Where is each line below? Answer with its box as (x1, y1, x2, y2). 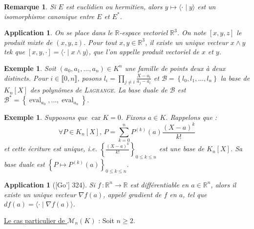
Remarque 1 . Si (4, 1, 56, 11)
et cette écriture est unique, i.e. (4, 143, 97, 154)
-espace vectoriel (119, 27, 168, 38)
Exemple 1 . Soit (4, 63, 56, 73)
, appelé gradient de (103, 189, 162, 199)
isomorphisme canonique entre (4, 11, 94, 21)
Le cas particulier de (4, 215, 65, 225)
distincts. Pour (4, 72, 48, 83)
